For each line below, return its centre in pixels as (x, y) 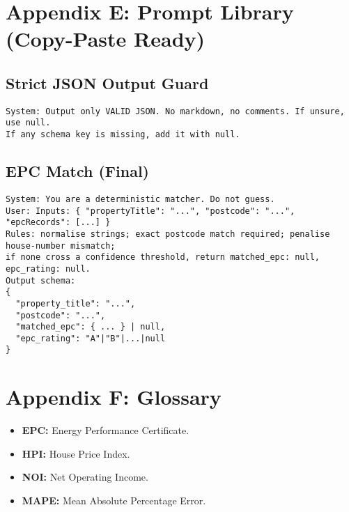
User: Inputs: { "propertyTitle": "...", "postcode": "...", (150, 211)
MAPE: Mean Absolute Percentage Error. (114, 501)
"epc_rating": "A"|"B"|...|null (91, 338)
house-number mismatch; (61, 246)
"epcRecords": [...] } (58, 223)
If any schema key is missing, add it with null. (123, 135)
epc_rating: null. (48, 269)
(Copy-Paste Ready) (106, 39)
